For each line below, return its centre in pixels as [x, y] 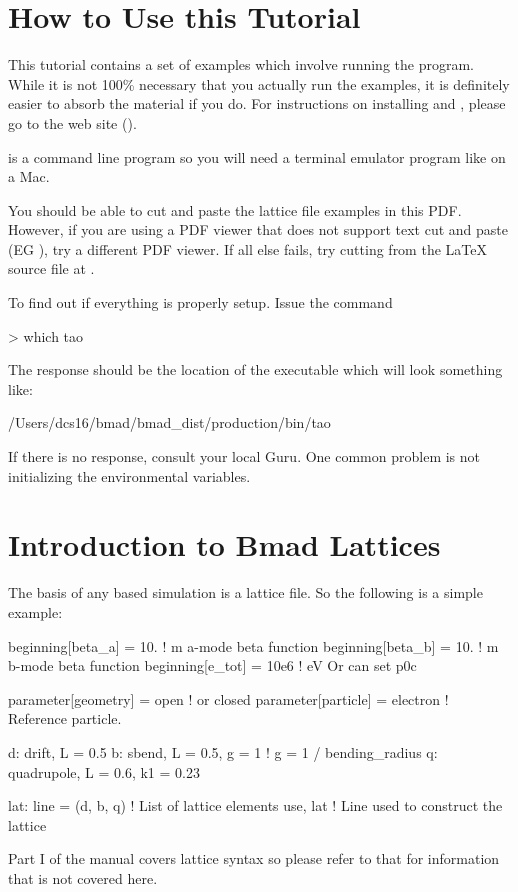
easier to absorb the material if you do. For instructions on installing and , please [257, 103]
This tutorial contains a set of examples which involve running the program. [241, 64]
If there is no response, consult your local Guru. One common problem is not [244, 456]
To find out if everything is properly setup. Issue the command [200, 302]
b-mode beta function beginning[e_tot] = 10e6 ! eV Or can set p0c [212, 665]
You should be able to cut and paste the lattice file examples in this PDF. [235, 209]
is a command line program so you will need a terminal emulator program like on [257, 156]
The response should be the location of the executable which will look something [255, 369]
